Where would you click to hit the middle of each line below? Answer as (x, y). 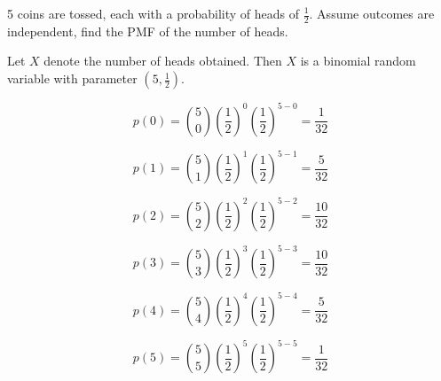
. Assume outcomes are (372, 13)
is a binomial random (358, 61)
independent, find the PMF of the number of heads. (148, 31)
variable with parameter (72, 78)
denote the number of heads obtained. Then (163, 61)
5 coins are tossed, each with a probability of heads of (153, 13)
